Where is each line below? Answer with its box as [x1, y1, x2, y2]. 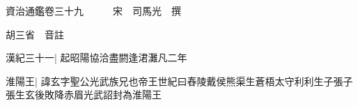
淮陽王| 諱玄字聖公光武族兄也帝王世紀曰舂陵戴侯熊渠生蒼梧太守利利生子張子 [6, 73, 353, 88]
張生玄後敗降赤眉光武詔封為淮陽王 [6, 87, 162, 102]
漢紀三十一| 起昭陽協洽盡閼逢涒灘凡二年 [6, 50, 187, 65]
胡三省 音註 [6, 26, 64, 41]
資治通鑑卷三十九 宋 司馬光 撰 [6, 3, 181, 17]
